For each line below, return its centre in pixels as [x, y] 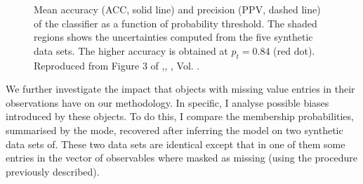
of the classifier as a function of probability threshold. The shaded [176, 23]
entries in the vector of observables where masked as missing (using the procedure [181, 158]
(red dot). [294, 50]
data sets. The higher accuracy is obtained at [131, 50]
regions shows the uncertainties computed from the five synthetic [173, 37]
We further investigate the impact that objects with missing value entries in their [180, 89]
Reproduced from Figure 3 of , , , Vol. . [117, 65]
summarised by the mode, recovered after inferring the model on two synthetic [174, 130]
